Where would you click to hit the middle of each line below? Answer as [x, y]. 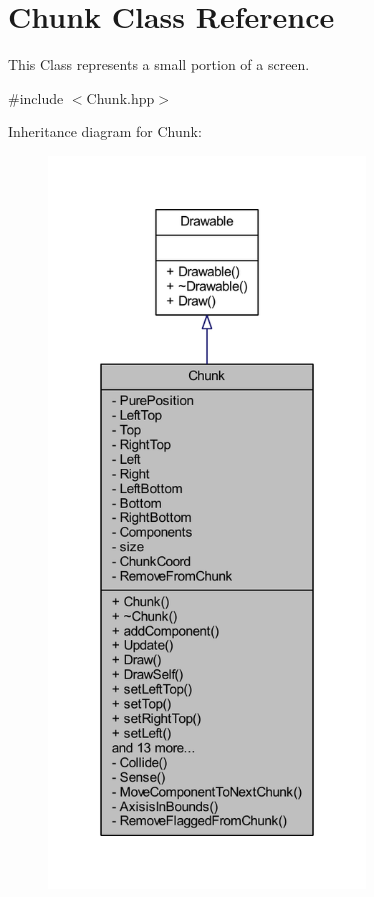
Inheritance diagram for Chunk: [105, 131]
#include [36, 97]
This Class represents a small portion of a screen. [159, 64]
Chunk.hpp [120, 97]
